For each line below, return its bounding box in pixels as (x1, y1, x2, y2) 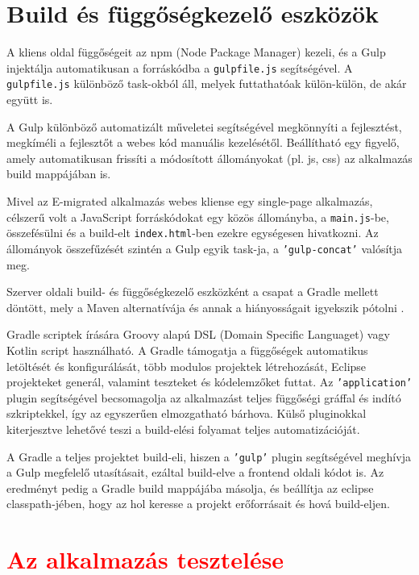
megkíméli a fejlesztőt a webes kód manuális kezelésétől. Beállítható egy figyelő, (6, 134, 400, 151)
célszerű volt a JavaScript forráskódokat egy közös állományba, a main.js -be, (6, 208, 389, 225)
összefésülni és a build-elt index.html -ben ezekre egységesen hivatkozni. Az (6, 224, 379, 241)
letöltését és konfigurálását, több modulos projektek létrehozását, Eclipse (6, 357, 367, 374)
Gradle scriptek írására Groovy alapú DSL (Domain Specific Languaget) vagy (6, 326, 390, 343)
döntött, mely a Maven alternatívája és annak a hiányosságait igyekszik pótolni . (6, 298, 404, 315)
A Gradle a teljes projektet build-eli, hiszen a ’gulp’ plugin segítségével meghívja (6, 448, 411, 465)
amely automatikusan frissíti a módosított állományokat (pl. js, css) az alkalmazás (6, 149, 413, 166)
